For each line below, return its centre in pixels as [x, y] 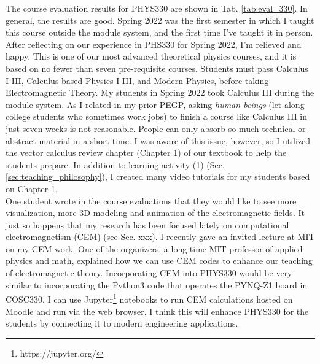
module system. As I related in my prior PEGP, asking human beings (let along [155, 104]
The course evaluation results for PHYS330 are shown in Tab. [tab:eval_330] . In [157, 8]
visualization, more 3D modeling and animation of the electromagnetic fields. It [155, 213]
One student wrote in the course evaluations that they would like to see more [151, 200]
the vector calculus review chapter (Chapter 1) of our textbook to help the [146, 153]
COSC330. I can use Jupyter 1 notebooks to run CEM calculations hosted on [149, 298]
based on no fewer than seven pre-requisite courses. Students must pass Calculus [157, 68]
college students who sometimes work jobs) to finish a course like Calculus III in [157, 116]
